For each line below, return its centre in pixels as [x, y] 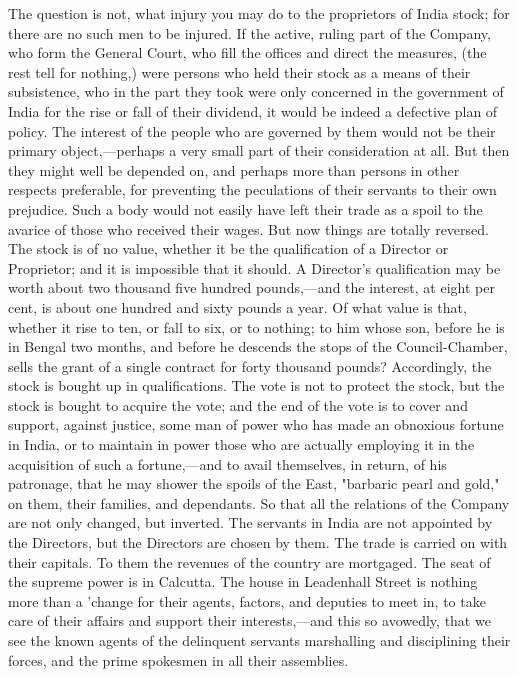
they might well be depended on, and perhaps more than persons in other [234, 169]
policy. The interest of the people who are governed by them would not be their [252, 130]
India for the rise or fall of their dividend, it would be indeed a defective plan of [253, 110]
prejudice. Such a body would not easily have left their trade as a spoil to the [245, 208]
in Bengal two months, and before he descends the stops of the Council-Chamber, [258, 346]
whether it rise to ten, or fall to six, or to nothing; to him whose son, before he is [256, 326]
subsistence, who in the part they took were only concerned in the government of [256, 91]
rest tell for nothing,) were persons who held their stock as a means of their [239, 71]
